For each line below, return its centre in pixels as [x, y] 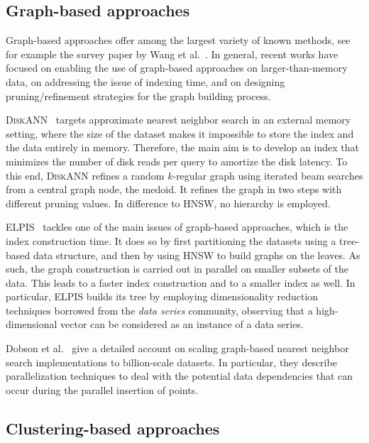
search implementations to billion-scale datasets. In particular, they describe [171, 362]
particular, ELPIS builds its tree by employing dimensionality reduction [162, 296]
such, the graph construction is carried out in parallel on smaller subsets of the [177, 269]
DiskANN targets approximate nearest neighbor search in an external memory [178, 120]
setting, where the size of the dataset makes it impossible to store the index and [180, 133]
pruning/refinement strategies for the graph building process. [138, 95]
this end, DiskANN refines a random [85, 175]
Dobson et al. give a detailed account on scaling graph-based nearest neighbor [177, 348]
